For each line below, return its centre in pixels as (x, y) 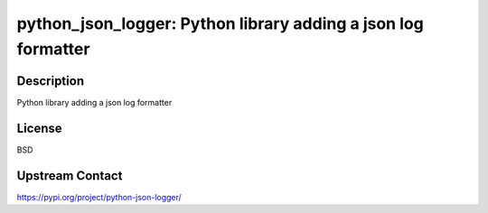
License (39, 128)
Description (51, 81)
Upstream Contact (70, 176)
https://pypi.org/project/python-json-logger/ (99, 197)
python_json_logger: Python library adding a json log (220, 23)
